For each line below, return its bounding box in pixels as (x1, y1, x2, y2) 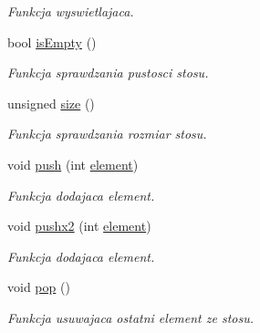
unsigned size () (7, 93, 95, 112)
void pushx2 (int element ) (7, 216, 151, 235)
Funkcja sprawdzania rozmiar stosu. (7, 124, 207, 143)
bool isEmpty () (7, 32, 97, 51)
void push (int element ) (7, 154, 139, 173)
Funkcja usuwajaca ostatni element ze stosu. (7, 307, 254, 327)
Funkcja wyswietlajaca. (7, 2, 134, 20)
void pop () (7, 277, 70, 297)
